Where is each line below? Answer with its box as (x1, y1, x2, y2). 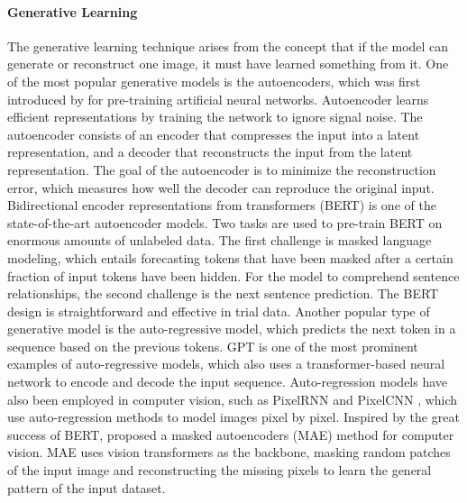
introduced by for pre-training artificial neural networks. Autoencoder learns (7, 89, 429, 108)
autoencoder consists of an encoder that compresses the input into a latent (7, 124, 420, 143)
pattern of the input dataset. (7, 478, 166, 497)
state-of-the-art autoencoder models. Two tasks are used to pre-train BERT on (7, 213, 443, 232)
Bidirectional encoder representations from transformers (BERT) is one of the (7, 196, 436, 215)
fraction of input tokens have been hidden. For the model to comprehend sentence (7, 266, 460, 285)
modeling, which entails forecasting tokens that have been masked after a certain (7, 248, 453, 267)
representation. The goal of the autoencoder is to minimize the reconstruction (7, 160, 436, 178)
